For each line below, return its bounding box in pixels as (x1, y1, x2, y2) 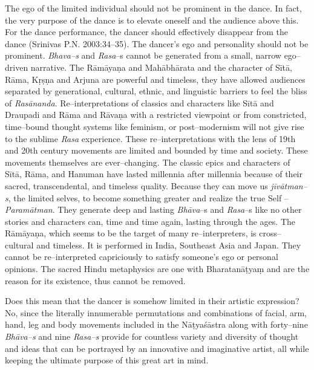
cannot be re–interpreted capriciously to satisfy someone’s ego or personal (5, 250, 278, 263)
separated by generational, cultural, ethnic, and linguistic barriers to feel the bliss (5, 85, 307, 97)
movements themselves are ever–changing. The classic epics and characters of (5, 155, 290, 168)
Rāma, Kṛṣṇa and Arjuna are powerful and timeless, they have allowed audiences (5, 73, 306, 85)
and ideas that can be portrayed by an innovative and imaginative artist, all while (5, 342, 309, 354)
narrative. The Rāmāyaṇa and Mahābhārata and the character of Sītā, (30, 60, 292, 73)
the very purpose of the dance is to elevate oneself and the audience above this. (5, 13, 299, 26)
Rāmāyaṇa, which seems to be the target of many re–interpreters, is (5, 227, 257, 239)
